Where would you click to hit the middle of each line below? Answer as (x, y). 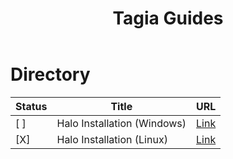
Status (31, 106)
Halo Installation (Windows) (121, 123)
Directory (50, 74)
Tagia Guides (168, 18)
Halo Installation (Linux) (112, 139)
